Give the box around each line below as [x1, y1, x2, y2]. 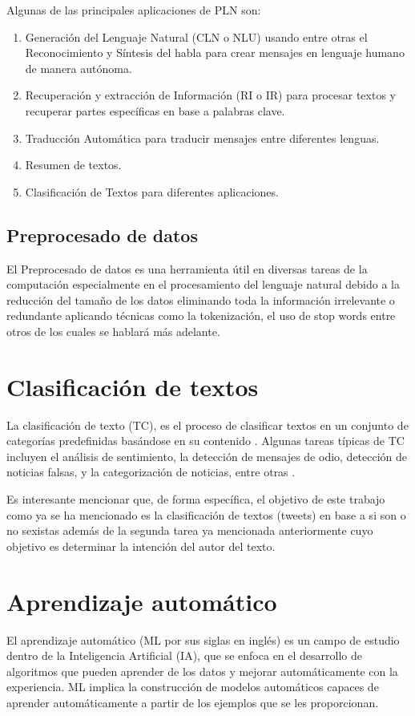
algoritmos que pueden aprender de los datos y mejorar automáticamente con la [6, 662, 398, 679]
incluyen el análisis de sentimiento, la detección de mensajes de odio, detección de [6, 447, 408, 464]
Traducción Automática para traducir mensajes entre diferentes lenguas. [25, 129, 380, 146]
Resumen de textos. [25, 156, 122, 173]
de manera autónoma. [25, 59, 132, 76]
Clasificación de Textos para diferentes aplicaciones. [25, 183, 279, 200]
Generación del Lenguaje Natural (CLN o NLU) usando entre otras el [25, 28, 368, 45]
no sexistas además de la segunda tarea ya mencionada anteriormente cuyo [6, 522, 373, 539]
